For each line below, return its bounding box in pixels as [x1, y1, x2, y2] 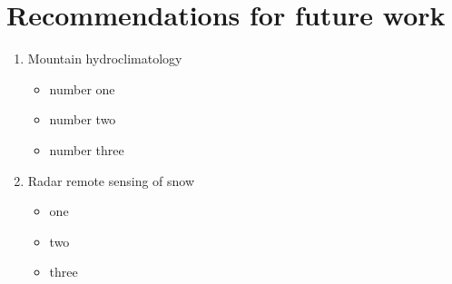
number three [49, 140, 124, 159]
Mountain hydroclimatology [27, 49, 182, 68]
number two [49, 110, 116, 129]
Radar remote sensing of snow [27, 171, 195, 190]
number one [49, 79, 115, 98]
